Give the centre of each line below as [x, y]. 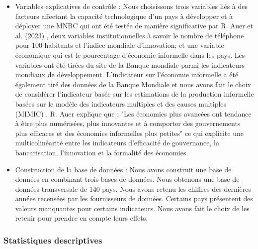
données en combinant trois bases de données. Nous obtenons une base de [127, 179]
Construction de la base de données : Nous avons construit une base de [123, 169]
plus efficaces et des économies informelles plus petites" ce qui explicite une [129, 133]
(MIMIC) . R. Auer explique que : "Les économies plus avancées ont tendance [133, 113]
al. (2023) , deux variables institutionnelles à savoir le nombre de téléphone [129, 35]
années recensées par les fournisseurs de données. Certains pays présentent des [134, 198]
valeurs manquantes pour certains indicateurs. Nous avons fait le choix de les [132, 208]
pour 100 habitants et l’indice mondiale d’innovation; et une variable [120, 45]
